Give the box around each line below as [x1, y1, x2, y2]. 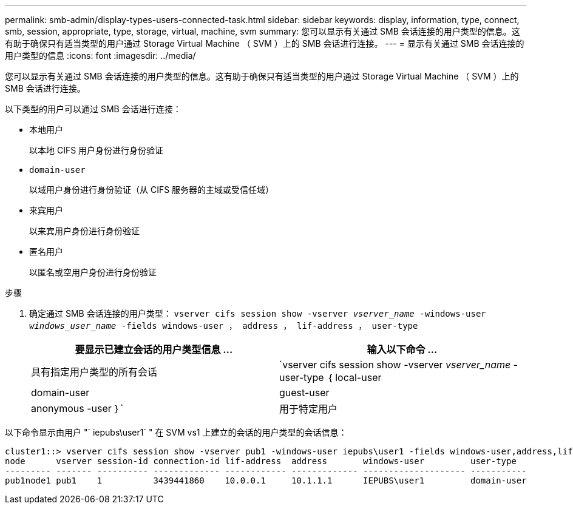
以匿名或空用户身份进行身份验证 [29, 267, 157, 277]
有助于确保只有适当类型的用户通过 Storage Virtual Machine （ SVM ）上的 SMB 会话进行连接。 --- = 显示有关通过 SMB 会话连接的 [5, 38, 524, 49]
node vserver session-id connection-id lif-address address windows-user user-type [5, 456, 517, 466]
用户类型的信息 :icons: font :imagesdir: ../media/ [5, 50, 196, 61]
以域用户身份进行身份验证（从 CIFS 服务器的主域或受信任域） [29, 184, 274, 195]
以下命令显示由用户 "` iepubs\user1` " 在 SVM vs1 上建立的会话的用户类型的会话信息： [5, 427, 347, 437]
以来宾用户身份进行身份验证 [29, 226, 140, 236]
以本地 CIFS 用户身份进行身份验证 [29, 145, 164, 155]
